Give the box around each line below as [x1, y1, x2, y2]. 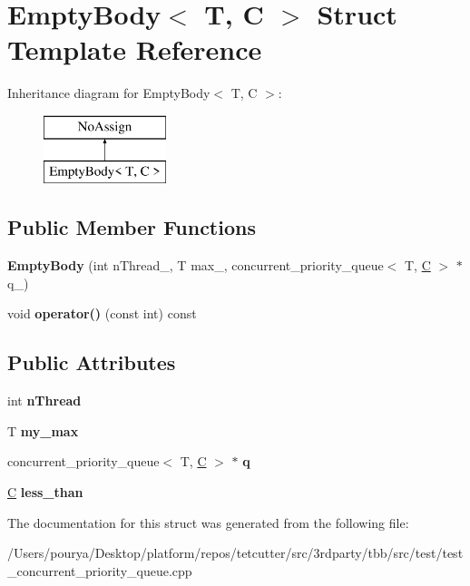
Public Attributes [7, 348, 176, 376]
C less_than [7, 483, 83, 502]
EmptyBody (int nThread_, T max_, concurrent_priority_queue [7, 256, 384, 275]
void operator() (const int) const [7, 304, 197, 323]
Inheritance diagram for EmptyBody [7, 83, 211, 103]
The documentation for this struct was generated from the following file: [7, 513, 409, 532]
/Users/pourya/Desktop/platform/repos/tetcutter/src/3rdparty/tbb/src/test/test [7, 543, 464, 562]
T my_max [7, 421, 79, 440]
